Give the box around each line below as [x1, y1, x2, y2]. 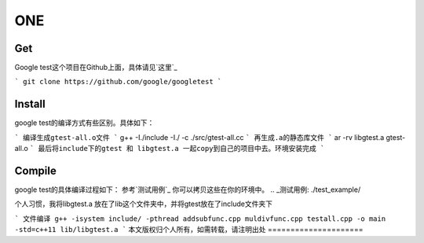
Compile [14, 164, 57, 177]
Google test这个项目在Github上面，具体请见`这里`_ [14, 63, 177, 72]
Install [14, 98, 46, 111]
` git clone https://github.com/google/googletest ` [14, 77, 222, 87]
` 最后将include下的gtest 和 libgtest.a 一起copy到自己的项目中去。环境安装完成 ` [30, 144, 325, 153]
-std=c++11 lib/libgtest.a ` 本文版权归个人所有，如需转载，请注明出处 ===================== [14, 225, 364, 234]
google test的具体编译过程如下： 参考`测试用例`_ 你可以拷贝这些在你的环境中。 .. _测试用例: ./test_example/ [14, 185, 361, 194]
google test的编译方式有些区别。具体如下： [14, 118, 155, 127]
